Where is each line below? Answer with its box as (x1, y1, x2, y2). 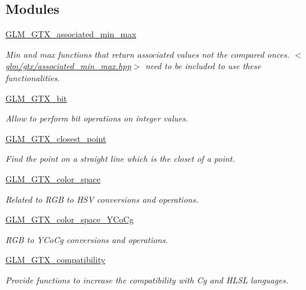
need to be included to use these (145, 60, 261, 72)
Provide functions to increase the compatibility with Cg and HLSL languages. (5, 273, 289, 286)
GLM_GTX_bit (5, 91, 67, 104)
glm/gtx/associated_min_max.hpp (5, 60, 132, 72)
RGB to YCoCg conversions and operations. (5, 233, 168, 245)
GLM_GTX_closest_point (5, 132, 106, 144)
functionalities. (5, 71, 60, 84)
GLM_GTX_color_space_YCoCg (5, 213, 134, 226)
